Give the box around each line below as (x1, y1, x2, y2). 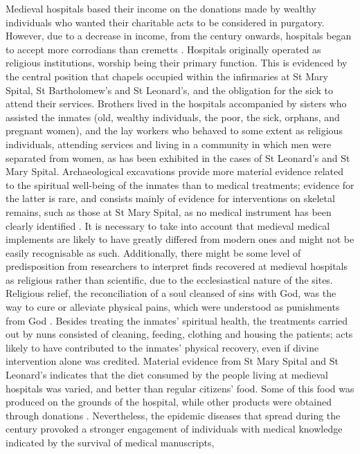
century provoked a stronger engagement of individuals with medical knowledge (6, 421, 343, 436)
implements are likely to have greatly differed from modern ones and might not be (6, 232, 354, 246)
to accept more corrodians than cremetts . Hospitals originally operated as (6, 42, 321, 56)
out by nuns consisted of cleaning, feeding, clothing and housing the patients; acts (6, 327, 353, 341)
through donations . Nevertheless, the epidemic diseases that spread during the (6, 408, 341, 422)
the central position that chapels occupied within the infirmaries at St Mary (6, 69, 328, 83)
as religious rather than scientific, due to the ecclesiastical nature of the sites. (6, 272, 333, 287)
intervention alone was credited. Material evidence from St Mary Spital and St (6, 354, 339, 368)
